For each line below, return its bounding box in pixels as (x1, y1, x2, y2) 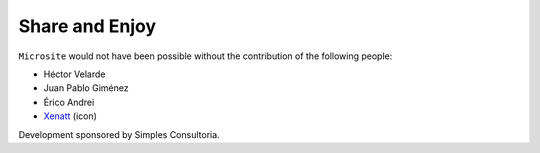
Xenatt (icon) (43, 110, 97, 122)
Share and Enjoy (18, 15, 157, 37)
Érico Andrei (43, 96, 95, 108)
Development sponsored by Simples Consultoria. (18, 128, 220, 140)
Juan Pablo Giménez (43, 82, 129, 94)
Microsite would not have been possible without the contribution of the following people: (18, 50, 393, 62)
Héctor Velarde (43, 68, 106, 80)
